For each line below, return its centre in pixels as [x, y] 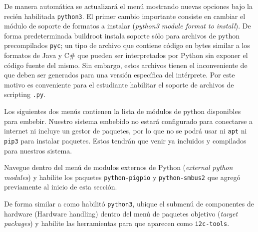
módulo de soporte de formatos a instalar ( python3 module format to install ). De [128, 26]
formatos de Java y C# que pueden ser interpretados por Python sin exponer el [126, 55]
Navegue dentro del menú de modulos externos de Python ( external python [119, 167]
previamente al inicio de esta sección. [61, 187]
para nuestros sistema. [38, 150]
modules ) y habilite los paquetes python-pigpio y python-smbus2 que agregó [122, 177]
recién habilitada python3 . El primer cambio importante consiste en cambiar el [125, 16]
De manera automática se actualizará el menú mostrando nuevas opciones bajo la [128, 6]
